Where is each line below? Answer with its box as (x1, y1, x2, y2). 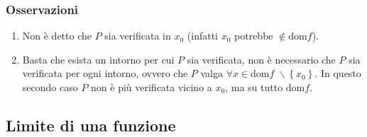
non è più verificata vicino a (91, 80, 212, 94)
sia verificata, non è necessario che (187, 52, 336, 66)
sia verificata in (104, 28, 171, 43)
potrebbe (234, 28, 273, 43)
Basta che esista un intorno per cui (22, 52, 175, 66)
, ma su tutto (225, 80, 283, 94)
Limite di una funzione (6, 114, 176, 136)
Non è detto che (22, 28, 92, 43)
